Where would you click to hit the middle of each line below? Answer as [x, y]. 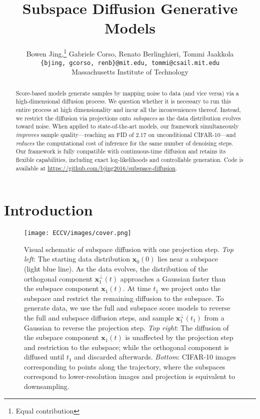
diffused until [44, 357]
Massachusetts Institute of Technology [130, 72]
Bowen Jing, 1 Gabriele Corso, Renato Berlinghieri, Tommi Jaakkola [130, 53]
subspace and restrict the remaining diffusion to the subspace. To [124, 298]
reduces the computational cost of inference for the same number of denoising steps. [124, 143]
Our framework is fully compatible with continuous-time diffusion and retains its [121, 151]
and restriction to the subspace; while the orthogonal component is [126, 347]
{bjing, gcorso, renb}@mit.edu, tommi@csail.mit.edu [130, 63]
